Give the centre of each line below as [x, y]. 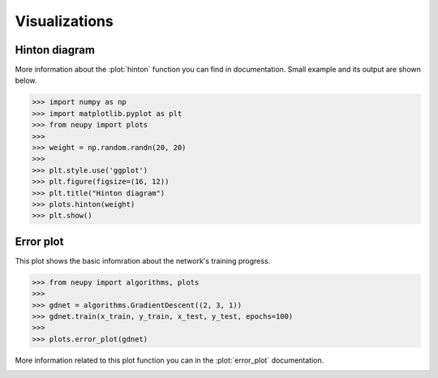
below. [26, 80]
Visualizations [64, 21]
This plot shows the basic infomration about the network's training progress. [143, 260]
